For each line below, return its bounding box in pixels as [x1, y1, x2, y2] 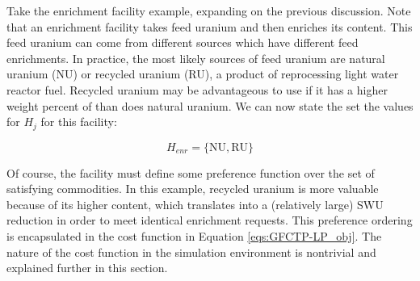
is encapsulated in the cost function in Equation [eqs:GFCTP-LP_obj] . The [6, 227, 382, 244]
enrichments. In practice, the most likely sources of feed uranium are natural [6, 49, 385, 66]
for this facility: [40, 113, 117, 130]
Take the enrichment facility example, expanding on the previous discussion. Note [6, 2, 411, 19]
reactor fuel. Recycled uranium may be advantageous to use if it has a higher [6, 81, 388, 98]
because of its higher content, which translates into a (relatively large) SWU [6, 195, 384, 212]
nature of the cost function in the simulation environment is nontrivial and [6, 243, 376, 260]
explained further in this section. [6, 259, 168, 276]
